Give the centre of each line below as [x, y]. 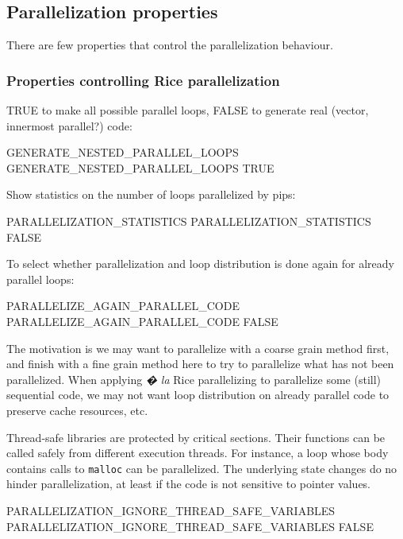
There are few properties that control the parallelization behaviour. [170, 45]
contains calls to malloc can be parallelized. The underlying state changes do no [202, 468]
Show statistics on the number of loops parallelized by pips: [151, 194]
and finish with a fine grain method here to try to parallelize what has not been [200, 364]
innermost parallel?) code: [69, 125]
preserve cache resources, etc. [77, 410]
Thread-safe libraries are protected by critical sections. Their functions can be [196, 437]
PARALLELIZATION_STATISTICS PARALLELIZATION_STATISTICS [189, 221]
